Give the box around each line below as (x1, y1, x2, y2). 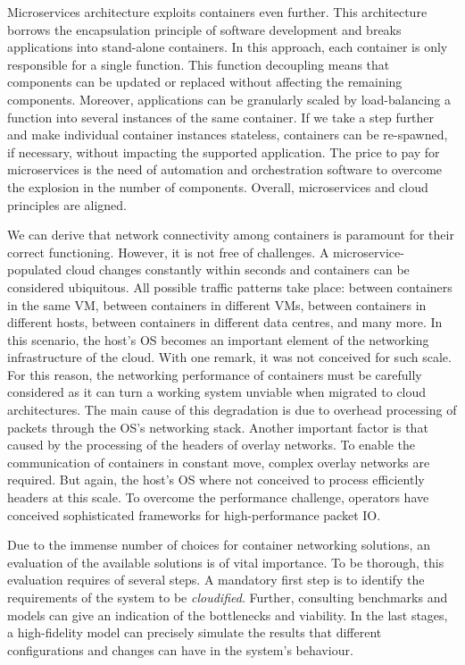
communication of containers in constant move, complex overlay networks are (7, 452, 430, 471)
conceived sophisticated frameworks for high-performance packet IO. (7, 505, 381, 524)
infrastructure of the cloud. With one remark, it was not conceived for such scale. (7, 348, 452, 366)
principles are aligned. (7, 195, 127, 214)
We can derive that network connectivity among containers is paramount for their (7, 225, 454, 244)
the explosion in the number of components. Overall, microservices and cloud (7, 177, 428, 196)
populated (7, 260, 62, 279)
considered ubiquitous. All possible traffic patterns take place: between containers (7, 277, 453, 296)
